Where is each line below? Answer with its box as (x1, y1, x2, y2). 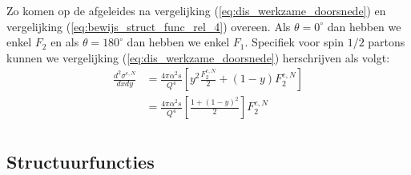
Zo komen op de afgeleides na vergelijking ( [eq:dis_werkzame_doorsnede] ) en (6, 2, 386, 18)
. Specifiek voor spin (244, 34, 344, 50)
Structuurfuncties (6, 149, 155, 173)
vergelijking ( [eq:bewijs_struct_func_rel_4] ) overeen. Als (6, 18, 291, 34)
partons (368, 34, 405, 50)
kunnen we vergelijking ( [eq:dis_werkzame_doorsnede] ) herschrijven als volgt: (6, 49, 390, 66)
